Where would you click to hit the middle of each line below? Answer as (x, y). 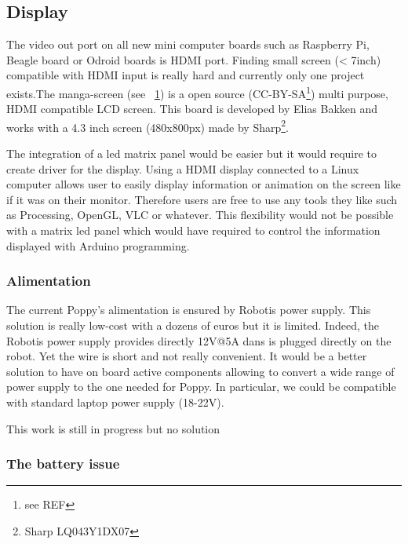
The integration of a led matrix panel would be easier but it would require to (192, 153)
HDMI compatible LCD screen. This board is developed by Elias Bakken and (192, 109)
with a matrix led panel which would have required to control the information (193, 230)
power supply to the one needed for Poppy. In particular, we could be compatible (201, 387)
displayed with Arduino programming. (98, 245)
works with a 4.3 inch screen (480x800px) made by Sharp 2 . (148, 126)
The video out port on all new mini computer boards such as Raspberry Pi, (188, 44)
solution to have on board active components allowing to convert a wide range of (200, 371)
